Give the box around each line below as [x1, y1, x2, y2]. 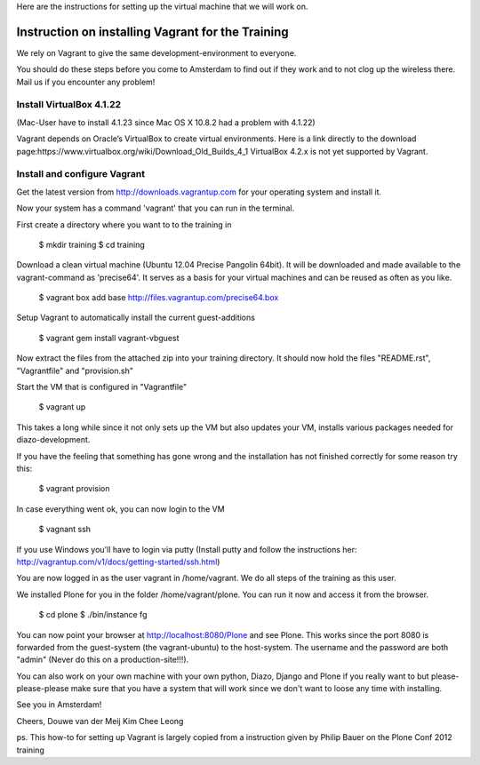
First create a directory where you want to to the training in [16, 219, 232, 230]
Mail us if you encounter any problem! [16, 76, 156, 87]
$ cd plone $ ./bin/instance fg [38, 610, 148, 620]
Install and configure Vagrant [16, 168, 146, 180]
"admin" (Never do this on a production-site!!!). [16, 654, 189, 665]
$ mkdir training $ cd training [38, 239, 146, 250]
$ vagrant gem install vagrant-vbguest [38, 332, 180, 343]
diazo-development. [16, 434, 91, 445]
